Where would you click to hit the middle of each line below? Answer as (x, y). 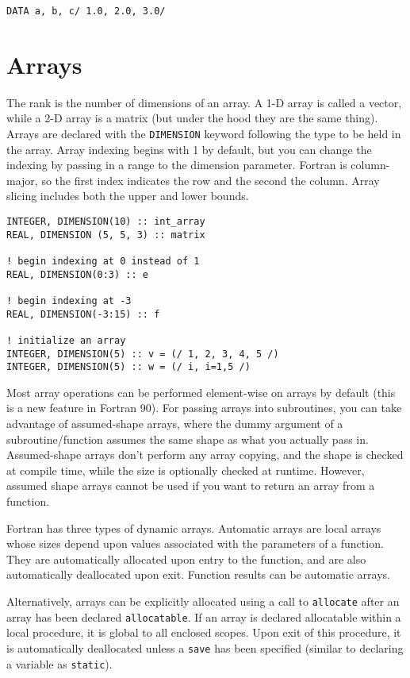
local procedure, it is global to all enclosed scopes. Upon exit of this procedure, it (204, 632)
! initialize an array (66, 340)
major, (22, 180)
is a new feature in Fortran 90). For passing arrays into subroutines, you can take (204, 408)
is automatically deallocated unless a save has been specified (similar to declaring (205, 647)
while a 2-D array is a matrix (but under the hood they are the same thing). (192, 118)
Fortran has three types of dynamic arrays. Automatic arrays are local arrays (194, 528)
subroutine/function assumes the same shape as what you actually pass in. (188, 439)
